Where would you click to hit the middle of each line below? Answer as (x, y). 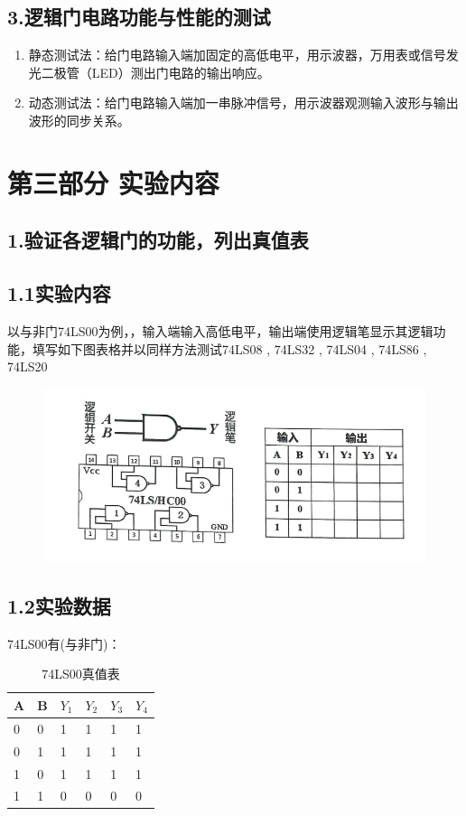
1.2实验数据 (59, 605)
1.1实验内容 (59, 293)
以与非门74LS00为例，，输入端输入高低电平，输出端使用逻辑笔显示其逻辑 (220, 330)
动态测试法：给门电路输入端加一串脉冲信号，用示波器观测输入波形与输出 (243, 103)
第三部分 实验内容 (113, 182)
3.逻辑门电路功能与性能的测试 (139, 17)
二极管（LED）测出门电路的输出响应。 (155, 72)
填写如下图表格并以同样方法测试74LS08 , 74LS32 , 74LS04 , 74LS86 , (229, 348)
